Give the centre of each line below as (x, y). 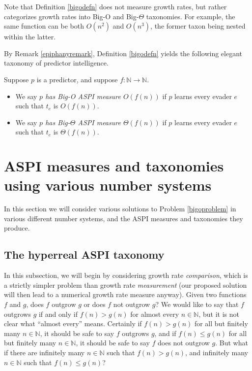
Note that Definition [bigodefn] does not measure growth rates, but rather (115, 6)
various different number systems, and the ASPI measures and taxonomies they (124, 218)
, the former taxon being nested (198, 26)
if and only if (58, 314)
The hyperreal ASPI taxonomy (84, 254)
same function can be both (44, 26)
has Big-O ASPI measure (83, 96)
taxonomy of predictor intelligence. (56, 63)
